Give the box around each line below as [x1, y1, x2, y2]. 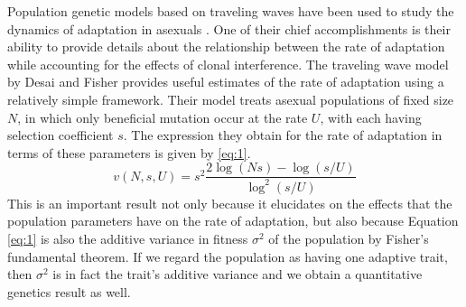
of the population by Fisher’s [268, 228, 429, 247]
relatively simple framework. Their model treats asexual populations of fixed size [7, 89, 454, 108]
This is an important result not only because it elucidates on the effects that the [7, 193, 452, 212]
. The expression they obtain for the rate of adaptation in [123, 126, 443, 144]
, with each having [320, 107, 422, 126]
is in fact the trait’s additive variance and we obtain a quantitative [52, 265, 423, 284]
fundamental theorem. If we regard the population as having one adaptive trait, [7, 247, 448, 265]
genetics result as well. [7, 282, 131, 301]
